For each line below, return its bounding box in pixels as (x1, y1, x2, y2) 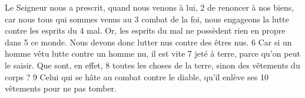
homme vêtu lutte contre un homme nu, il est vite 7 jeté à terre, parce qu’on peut (5, 47, 300, 60)
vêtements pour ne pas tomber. (5, 82, 117, 94)
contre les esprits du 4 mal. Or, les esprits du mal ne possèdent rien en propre (5, 24, 286, 37)
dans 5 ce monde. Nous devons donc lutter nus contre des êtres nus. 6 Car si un (5, 35, 292, 48)
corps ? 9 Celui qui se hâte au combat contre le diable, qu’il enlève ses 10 (5, 70, 268, 83)
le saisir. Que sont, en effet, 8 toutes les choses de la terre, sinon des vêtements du (5, 58, 300, 71)
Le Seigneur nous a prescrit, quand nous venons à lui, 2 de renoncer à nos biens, (5, 1, 294, 13)
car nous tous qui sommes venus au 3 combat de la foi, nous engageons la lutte (5, 12, 289, 25)
